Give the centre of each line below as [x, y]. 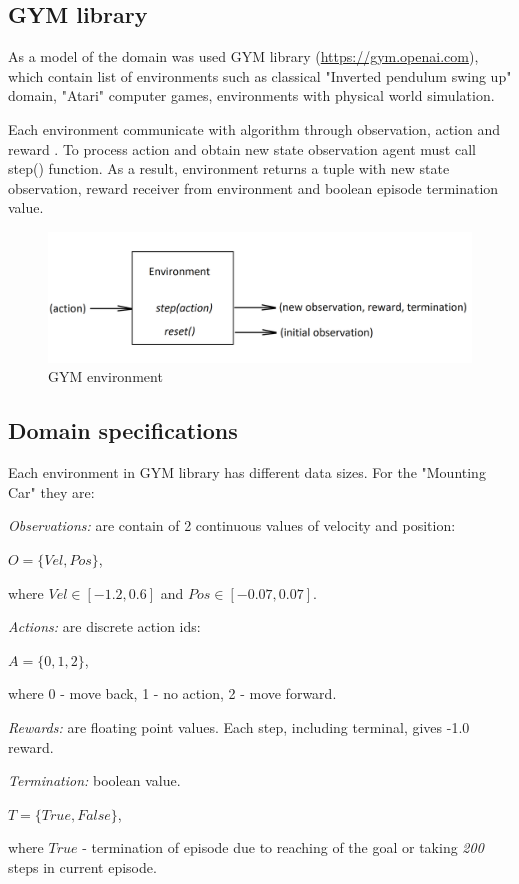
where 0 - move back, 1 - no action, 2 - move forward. [172, 693]
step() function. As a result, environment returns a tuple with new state [229, 168]
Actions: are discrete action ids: [104, 626]
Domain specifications [123, 430]
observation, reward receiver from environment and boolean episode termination [253, 187]
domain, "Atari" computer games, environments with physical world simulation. [251, 95]
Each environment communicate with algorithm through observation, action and [254, 128]
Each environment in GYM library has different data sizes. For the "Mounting [247, 472]
